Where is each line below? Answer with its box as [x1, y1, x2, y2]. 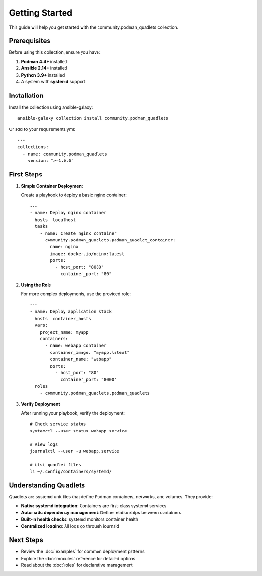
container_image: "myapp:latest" [50, 350, 130, 355]
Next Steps [9, 536, 43, 544]
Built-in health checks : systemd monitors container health [21, 516, 138, 522]
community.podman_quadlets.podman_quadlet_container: [45, 237, 176, 242]
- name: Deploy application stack [30, 309, 112, 315]
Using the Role [21, 282, 51, 288]
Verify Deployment [21, 401, 60, 407]
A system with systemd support [21, 79, 85, 85]
